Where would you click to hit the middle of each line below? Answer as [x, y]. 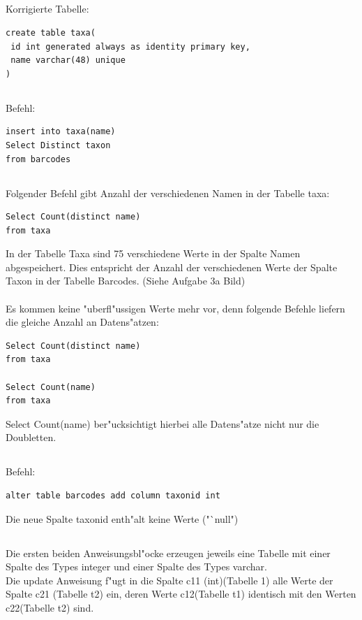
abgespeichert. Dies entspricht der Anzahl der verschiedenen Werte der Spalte [172, 267]
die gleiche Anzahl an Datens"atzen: [82, 322]
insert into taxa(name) [61, 132]
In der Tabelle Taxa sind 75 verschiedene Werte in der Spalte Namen [153, 253]
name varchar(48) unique [68, 60]
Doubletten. [31, 437]
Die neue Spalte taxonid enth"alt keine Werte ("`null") [122, 518]
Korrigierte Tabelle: [47, 9]
